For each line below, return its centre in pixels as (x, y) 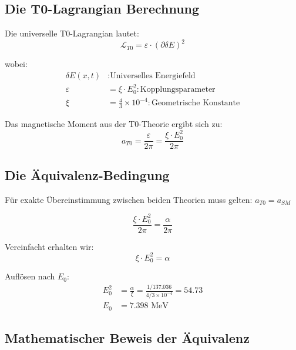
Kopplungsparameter (178, 90)
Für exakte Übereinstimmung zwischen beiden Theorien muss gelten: (129, 199)
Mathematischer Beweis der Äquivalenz (127, 338)
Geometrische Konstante (196, 103)
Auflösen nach (30, 276)
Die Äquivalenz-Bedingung (87, 174)
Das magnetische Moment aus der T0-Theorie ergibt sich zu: (114, 124)
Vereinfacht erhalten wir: (49, 246)
